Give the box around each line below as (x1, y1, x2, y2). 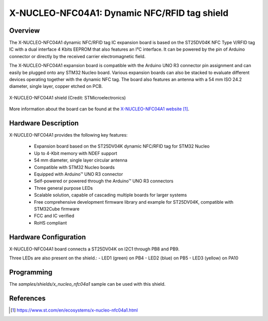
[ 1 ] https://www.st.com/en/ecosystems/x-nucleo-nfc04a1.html (10, 307, 138, 313)
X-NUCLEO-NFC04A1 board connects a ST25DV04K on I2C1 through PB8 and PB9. (9, 246, 180, 252)
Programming (9, 268, 53, 276)
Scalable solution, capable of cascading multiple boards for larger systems (34, 192, 187, 198)
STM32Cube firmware (34, 206, 79, 212)
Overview (9, 26, 40, 35)
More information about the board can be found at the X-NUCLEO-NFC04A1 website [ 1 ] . (9, 106, 190, 112)
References (9, 294, 46, 303)
